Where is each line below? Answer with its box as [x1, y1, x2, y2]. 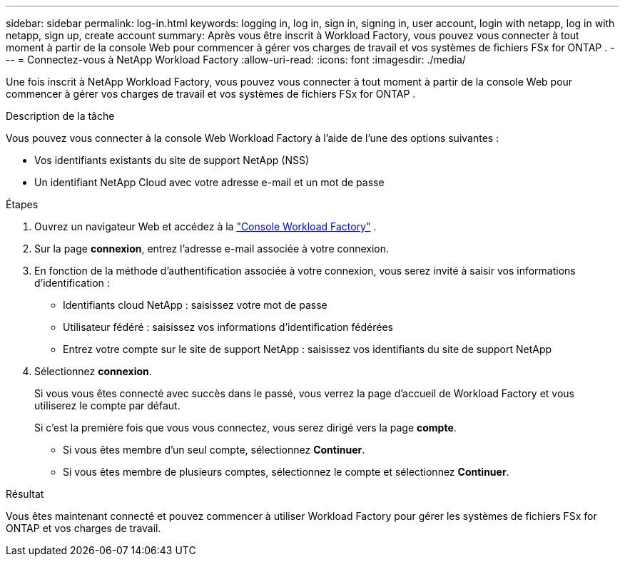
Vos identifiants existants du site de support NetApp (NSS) [34, 154, 310, 166]
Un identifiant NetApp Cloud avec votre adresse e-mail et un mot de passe [34, 176, 385, 188]
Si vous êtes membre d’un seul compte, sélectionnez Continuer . [63, 444, 365, 456]
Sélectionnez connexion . [34, 365, 152, 377]
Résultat [6, 488, 44, 500]
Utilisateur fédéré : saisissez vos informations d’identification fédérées [63, 321, 393, 333]
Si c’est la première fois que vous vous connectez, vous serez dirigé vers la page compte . [34, 421, 457, 434]
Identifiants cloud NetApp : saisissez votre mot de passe [63, 299, 327, 311]
